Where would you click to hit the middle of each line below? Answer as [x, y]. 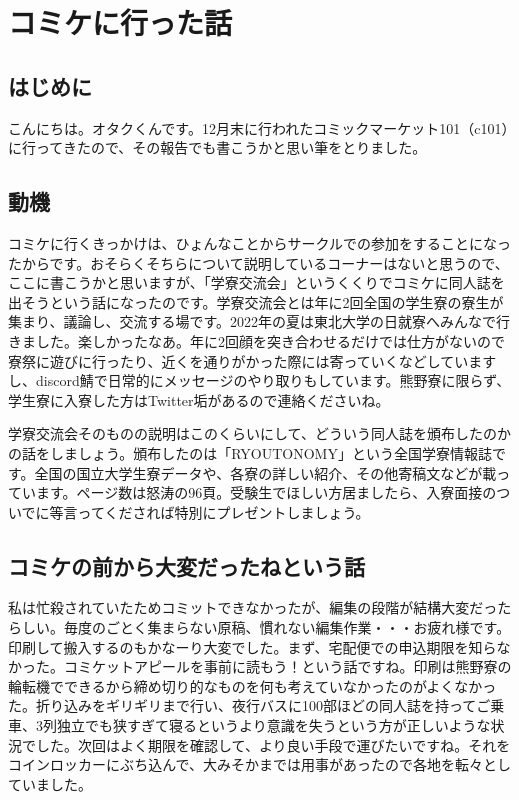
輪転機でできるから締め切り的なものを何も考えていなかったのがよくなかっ [252, 685]
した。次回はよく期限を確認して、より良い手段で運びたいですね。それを [273, 744]
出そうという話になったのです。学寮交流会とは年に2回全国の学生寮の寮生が [256, 301]
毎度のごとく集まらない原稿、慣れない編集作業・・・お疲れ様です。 [287, 627]
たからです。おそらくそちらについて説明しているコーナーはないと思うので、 [258, 262]
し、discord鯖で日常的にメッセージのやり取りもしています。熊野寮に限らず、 [259, 380]
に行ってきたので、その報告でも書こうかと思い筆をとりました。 [217, 147]
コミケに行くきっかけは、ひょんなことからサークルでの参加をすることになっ [260, 242]
